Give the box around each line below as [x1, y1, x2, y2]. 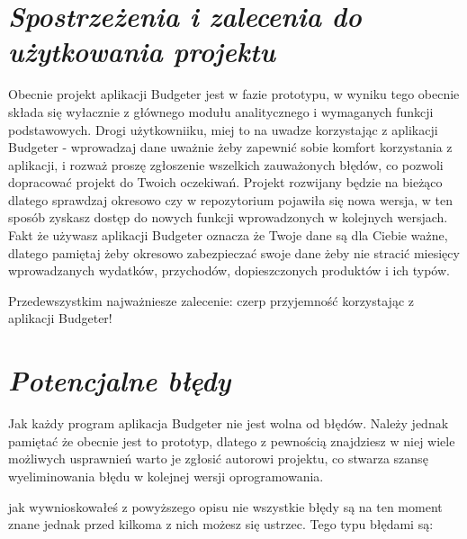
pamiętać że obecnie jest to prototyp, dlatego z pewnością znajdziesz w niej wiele [8, 431, 455, 450]
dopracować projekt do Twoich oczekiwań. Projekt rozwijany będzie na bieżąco [8, 173, 443, 192]
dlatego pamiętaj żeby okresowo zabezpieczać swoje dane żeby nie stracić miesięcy [8, 243, 460, 262]
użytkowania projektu [8, 32, 275, 70]
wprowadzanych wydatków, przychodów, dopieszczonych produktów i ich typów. [8, 261, 450, 280]
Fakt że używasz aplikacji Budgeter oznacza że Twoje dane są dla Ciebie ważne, [8, 226, 448, 245]
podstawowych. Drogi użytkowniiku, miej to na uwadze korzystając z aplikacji [8, 120, 438, 139]
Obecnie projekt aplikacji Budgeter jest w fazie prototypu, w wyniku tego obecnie [8, 85, 460, 103]
